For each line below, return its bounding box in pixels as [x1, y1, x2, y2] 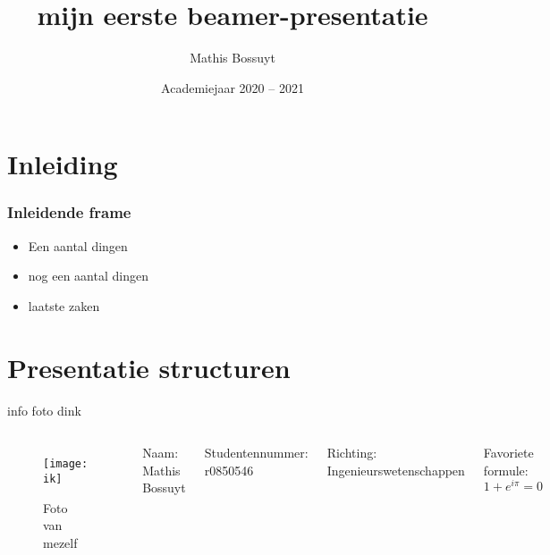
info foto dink [7, 400, 81, 419]
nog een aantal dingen [28, 266, 148, 285]
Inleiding [7, 146, 118, 182]
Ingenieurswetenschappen [326, 460, 465, 479]
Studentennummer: [204, 443, 309, 462]
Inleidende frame [7, 201, 131, 223]
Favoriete [483, 443, 534, 462]
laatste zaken [28, 296, 100, 315]
